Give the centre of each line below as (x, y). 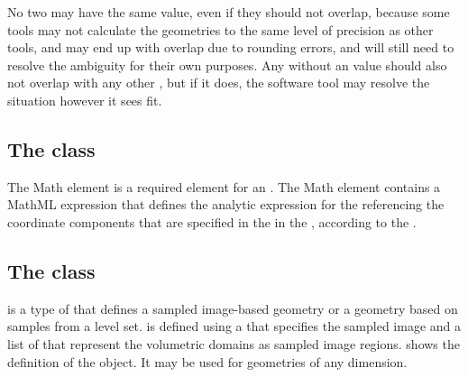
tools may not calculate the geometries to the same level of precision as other (220, 29)
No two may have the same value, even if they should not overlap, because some (229, 12)
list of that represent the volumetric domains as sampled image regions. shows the (234, 343)
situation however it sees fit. (85, 100)
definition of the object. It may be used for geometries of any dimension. (207, 361)
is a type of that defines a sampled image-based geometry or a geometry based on (233, 308)
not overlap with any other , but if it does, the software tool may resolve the (219, 83)
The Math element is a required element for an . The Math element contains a (224, 186)
